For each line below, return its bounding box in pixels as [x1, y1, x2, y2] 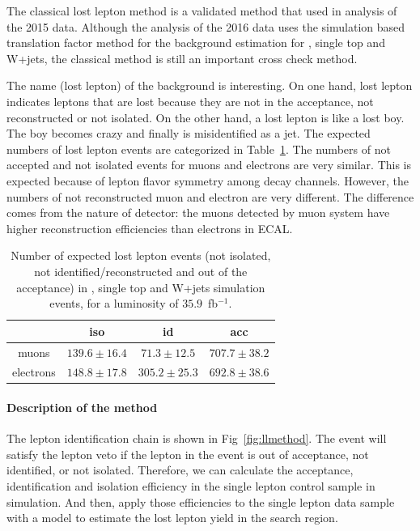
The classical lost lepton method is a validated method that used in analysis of [6, 2, 397, 19]
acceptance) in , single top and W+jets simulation [16, 278, 265, 295]
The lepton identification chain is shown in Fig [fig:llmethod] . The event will [6, 430, 387, 447]
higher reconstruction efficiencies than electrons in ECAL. [6, 219, 293, 236]
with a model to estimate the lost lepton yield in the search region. [6, 509, 338, 526]
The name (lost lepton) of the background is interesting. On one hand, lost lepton [6, 77, 413, 94]
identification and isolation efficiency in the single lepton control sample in [6, 478, 375, 495]
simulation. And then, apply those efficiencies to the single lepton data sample [6, 493, 395, 510]
